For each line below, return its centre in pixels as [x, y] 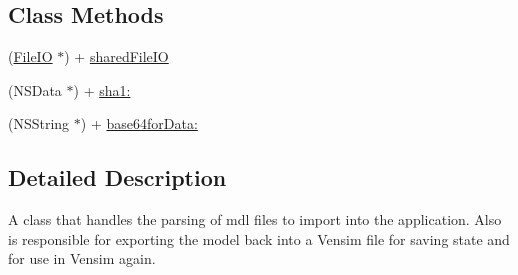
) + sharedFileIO [116, 56]
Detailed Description [117, 177]
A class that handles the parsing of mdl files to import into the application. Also [255, 219]
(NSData [35, 89]
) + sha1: [102, 89]
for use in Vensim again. [82, 258]
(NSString [39, 123]
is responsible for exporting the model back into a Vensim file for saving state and [259, 238]
